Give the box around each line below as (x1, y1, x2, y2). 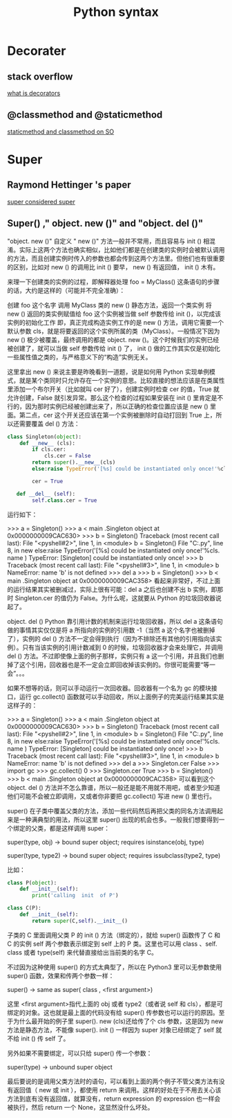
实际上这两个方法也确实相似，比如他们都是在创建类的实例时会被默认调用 (19, 245, 225, 253)
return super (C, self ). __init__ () (32, 917, 128, 924)
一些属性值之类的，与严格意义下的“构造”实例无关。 (7, 352, 152, 361)
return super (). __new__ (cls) (32, 459, 116, 466)
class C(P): (7, 905, 41, 912)
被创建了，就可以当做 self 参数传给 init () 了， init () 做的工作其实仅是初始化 (7, 344, 221, 352)
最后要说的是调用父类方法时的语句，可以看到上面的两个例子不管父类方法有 (7, 1077, 219, 1085)
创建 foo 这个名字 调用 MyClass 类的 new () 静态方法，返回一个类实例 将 (7, 300, 212, 309)
